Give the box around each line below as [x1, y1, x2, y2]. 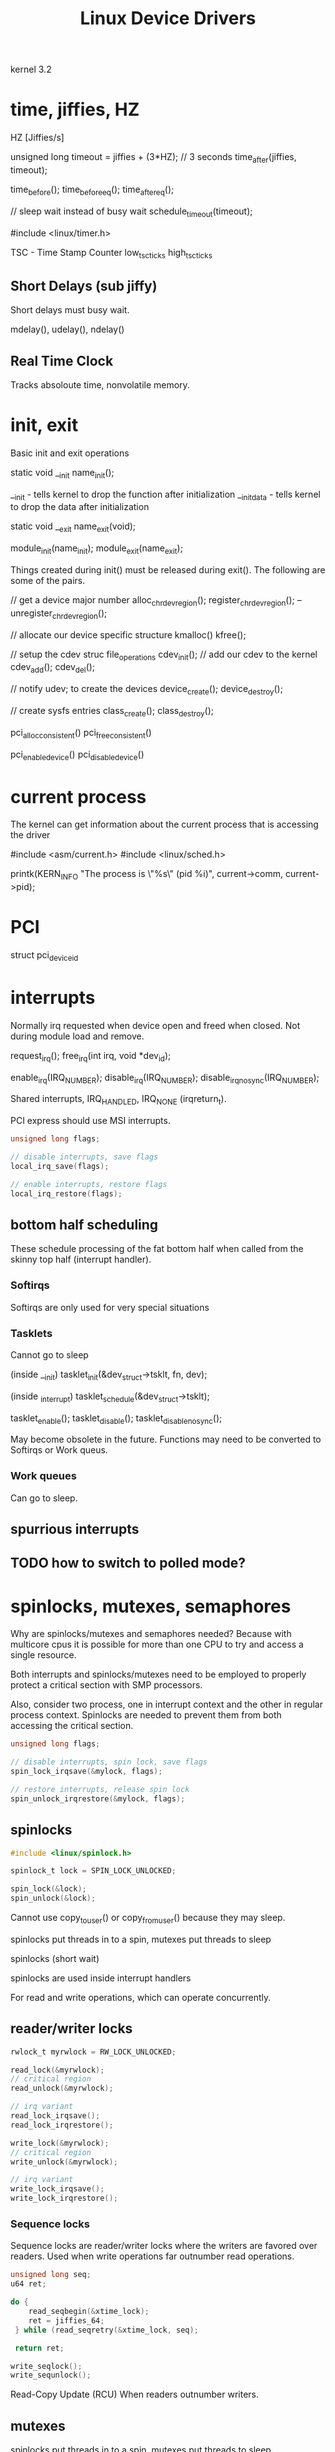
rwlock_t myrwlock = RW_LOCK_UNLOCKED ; [10, 2047, 177, 2057]
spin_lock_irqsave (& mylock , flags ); [10, 1767, 163, 1777]
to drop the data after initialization [10, 501, 150, 513]
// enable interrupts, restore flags [10, 1179, 168, 1189]
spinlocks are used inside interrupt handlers [10, 1972, 192, 1984]
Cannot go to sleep [10, 1349, 89, 1361]
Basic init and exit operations [10, 447, 130, 459]
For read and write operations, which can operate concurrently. [10, 1991, 272, 2003]
